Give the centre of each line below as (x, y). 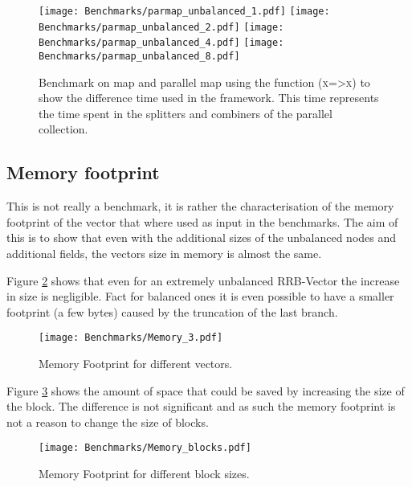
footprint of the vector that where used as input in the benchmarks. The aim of (202, 221)
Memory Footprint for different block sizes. (144, 474)
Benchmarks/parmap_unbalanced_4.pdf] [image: (161, 43)
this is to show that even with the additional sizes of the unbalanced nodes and (202, 237)
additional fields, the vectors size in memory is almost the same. (164, 253)
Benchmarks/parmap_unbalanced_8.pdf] (139, 56)
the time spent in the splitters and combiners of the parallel (186, 113)
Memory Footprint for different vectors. (136, 364)
